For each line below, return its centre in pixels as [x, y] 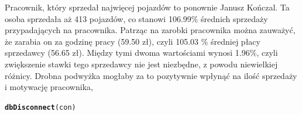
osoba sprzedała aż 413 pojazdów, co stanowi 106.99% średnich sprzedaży [136, 18]
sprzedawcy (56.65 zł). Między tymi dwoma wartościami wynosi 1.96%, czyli [141, 53]
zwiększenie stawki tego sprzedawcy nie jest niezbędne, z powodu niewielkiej [141, 64]
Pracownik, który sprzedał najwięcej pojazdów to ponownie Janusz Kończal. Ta [147, 7]
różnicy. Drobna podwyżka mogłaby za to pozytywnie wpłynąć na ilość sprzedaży [151, 75]
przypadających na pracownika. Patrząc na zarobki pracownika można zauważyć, [150, 30]
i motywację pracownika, [49, 87]
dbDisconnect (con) [40, 107]
